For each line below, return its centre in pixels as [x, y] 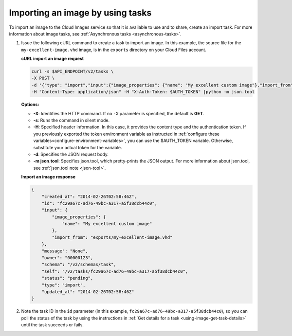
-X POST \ [43, 78]
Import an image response [48, 177]
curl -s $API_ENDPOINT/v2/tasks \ [73, 71]
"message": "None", [65, 251]
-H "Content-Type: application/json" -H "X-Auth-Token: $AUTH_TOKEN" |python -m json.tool [143, 92]
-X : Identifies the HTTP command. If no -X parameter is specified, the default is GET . [119, 113]
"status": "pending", [67, 278]
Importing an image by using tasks [80, 13]
